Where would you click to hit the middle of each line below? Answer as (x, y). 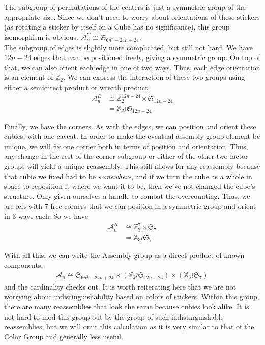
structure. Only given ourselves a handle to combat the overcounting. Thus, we (127, 196)
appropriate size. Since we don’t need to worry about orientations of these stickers (132, 17)
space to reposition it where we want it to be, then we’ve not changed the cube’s (130, 186)
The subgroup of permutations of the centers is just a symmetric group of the (125, 7)
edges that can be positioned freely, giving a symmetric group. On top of (147, 57)
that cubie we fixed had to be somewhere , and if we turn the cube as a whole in (128, 176)
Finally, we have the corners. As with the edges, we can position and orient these (130, 126)
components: (24, 265)
